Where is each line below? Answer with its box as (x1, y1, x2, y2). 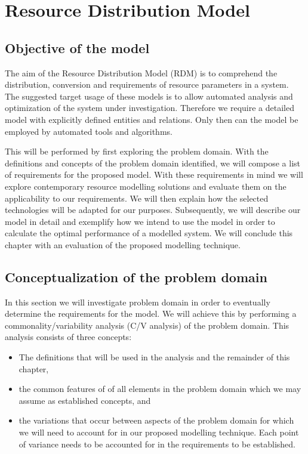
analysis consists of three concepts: (5, 331, 132, 343)
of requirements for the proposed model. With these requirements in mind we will (5, 168, 303, 181)
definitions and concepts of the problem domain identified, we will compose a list (5, 156, 301, 169)
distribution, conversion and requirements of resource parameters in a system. (5, 78, 289, 91)
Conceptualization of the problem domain (5, 267, 267, 286)
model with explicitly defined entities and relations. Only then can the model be (5, 113, 298, 125)
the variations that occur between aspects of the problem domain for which (19, 414, 294, 427)
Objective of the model (5, 38, 150, 57)
